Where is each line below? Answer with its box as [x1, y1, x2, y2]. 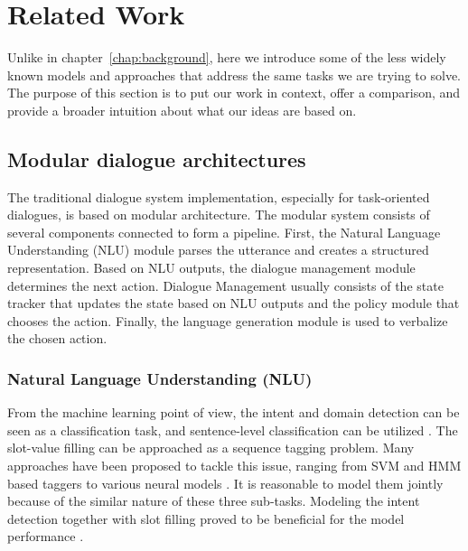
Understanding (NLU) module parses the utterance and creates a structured [7, 240, 429, 259]
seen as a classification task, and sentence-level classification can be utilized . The [7, 420, 458, 439]
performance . [7, 527, 84, 546]
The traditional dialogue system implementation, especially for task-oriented [7, 187, 430, 206]
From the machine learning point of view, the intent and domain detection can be [7, 403, 460, 422]
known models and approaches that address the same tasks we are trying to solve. [7, 65, 461, 84]
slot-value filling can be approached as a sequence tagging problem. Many [7, 438, 415, 457]
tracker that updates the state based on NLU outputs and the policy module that [7, 294, 460, 313]
